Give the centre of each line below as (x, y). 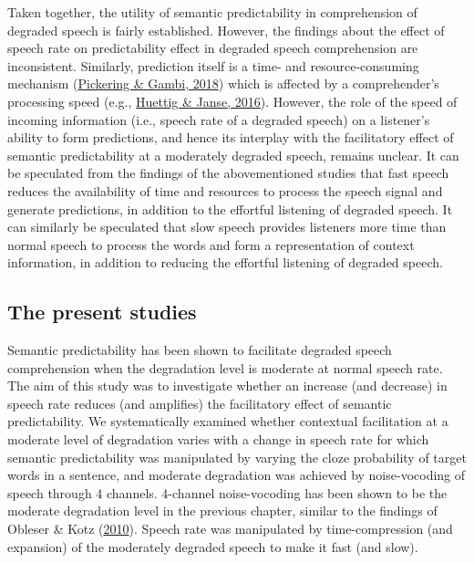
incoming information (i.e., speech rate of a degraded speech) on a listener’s (219, 119)
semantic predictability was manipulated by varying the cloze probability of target (237, 457)
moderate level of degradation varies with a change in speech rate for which (218, 439)
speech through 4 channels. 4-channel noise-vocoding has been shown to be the (227, 492)
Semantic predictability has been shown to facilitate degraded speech (200, 350)
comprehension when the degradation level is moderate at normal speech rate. (225, 367)
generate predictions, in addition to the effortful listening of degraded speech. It (230, 209)
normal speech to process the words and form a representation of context (211, 244)
